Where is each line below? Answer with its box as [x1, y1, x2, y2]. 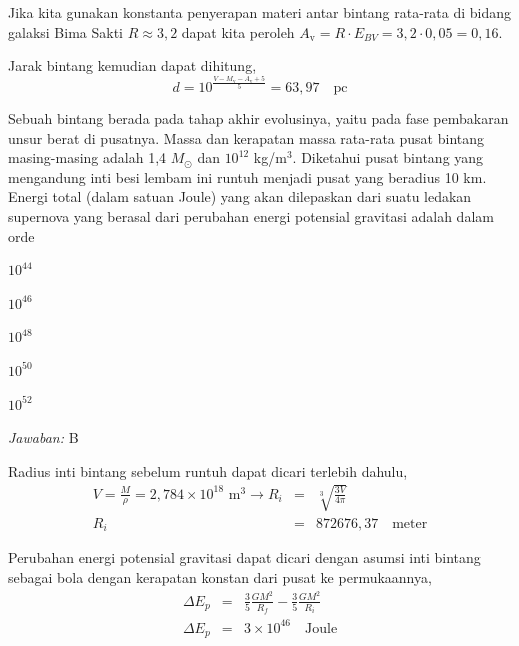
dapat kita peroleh [181, 21, 295, 42]
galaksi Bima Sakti [8, 21, 123, 42]
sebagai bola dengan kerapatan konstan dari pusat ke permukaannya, [8, 566, 432, 587]
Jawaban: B [8, 427, 79, 448]
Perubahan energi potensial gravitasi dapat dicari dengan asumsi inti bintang [8, 547, 481, 568]
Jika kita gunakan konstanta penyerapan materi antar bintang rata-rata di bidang [8, 2, 511, 22]
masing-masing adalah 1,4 [8, 147, 167, 168]
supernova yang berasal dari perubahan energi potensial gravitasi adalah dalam [8, 205, 494, 226]
